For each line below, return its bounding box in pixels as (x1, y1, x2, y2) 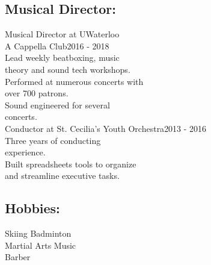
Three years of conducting (5, 134, 101, 146)
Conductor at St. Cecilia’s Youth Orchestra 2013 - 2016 (5, 122, 207, 134)
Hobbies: (5, 199, 60, 217)
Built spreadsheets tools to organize (5, 157, 136, 170)
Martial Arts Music (5, 238, 76, 251)
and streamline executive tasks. (5, 169, 120, 182)
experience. (5, 146, 46, 158)
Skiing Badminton (5, 227, 72, 240)
